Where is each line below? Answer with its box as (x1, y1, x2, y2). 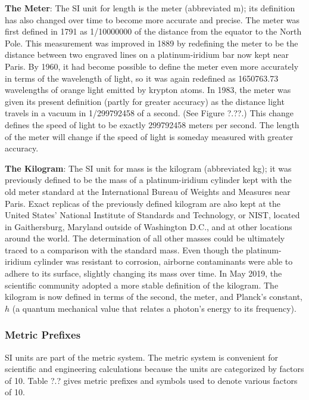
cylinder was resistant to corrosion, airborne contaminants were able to (34, 255, 293, 268)
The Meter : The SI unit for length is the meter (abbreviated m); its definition (5, 2, 295, 14)
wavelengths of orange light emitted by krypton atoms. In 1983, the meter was (5, 83, 291, 96)
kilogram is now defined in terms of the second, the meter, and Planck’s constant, (5, 290, 303, 303)
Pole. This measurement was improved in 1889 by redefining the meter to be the (5, 36, 298, 49)
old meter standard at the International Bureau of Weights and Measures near (5, 185, 291, 197)
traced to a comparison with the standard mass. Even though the (5, 243, 244, 256)
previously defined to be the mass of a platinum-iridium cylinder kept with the (5, 173, 292, 186)
